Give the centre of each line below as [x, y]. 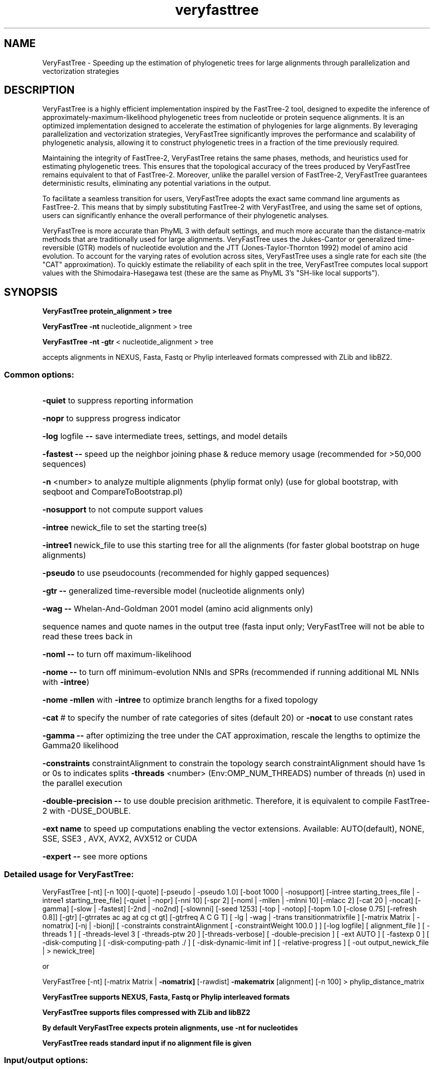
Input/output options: [46, 1060]
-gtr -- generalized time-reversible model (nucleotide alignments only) [174, 591]
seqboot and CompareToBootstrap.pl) [112, 492]
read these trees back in [87, 637]
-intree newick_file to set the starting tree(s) [125, 528]
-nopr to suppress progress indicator [111, 419]
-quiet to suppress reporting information [118, 401]
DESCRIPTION [39, 90]
